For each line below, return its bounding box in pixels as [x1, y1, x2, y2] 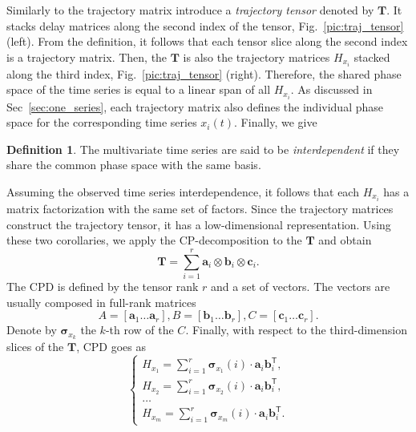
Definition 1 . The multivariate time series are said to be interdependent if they [6, 140, 400, 157]
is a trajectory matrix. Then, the [6, 48, 168, 65]
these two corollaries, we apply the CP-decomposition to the [6, 232, 302, 248]
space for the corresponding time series [6, 114, 197, 131]
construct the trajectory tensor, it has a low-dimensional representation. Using [6, 216, 391, 232]
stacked [353, 48, 390, 65]
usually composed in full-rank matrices [6, 293, 196, 310]
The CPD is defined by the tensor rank [6, 277, 199, 294]
